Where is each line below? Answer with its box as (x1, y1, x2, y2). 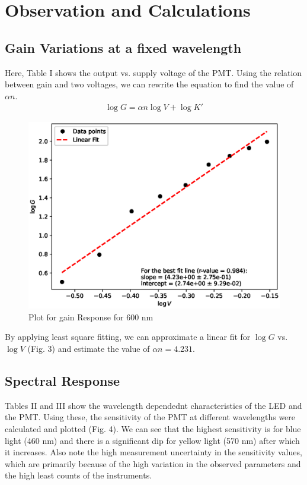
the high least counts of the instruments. (5, 469, 152, 481)
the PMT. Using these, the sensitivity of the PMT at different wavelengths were (5, 411, 296, 423)
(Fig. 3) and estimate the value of (27, 342, 150, 355)
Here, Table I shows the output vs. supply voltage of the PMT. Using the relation (5, 66, 302, 78)
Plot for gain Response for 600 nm (28, 310, 153, 323)
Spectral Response (5, 371, 120, 390)
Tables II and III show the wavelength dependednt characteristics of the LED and (5, 399, 302, 411)
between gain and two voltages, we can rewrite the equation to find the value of (5, 78, 294, 90)
